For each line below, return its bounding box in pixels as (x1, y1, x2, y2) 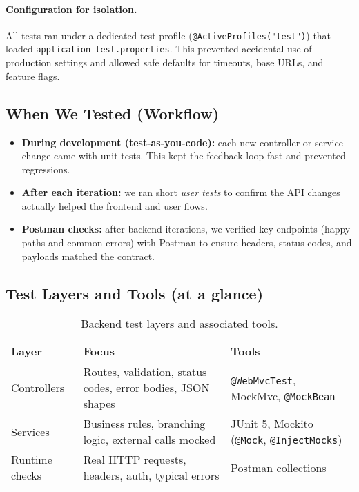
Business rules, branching (83, 415, 206, 432)
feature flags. (6, 68, 60, 83)
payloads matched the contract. (21, 248, 155, 263)
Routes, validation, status (83, 364, 207, 380)
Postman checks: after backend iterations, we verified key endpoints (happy (21, 222, 351, 236)
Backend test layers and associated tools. (81, 315, 278, 332)
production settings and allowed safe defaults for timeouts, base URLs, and (6, 55, 324, 70)
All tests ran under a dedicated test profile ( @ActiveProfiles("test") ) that (6, 28, 331, 42)
